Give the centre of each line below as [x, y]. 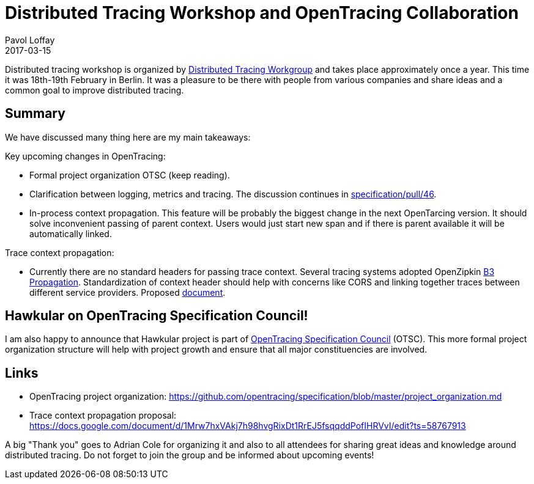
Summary [35, 114]
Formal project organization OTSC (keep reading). [130, 175]
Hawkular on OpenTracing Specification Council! [157, 316]
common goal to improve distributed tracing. [95, 90]
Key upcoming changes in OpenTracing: [85, 156]
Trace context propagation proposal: [103, 416]
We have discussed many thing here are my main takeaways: [128, 137]
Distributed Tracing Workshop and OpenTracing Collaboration [262, 13]
